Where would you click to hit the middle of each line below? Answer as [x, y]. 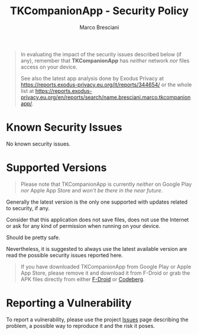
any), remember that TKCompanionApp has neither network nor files [105, 60]
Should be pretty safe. [33, 237]
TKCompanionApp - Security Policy [99, 11]
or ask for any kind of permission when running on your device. [83, 226]
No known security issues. [38, 144]
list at [27, 91]
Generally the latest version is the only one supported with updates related [97, 202]
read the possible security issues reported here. [64, 255]
